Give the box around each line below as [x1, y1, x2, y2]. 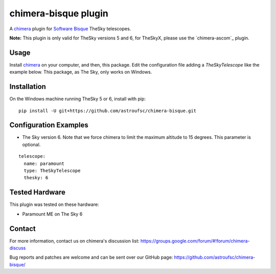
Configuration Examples [9, 121, 89, 130]
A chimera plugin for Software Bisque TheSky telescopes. [9, 26, 131, 32]
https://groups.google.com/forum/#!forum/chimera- [140, 238, 250, 244]
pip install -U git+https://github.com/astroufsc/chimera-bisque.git [18, 108, 197, 114]
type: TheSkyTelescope [24, 168, 81, 174]
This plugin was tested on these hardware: [9, 201, 99, 207]
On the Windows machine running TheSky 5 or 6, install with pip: [9, 96, 146, 102]
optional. [22, 141, 41, 147]
